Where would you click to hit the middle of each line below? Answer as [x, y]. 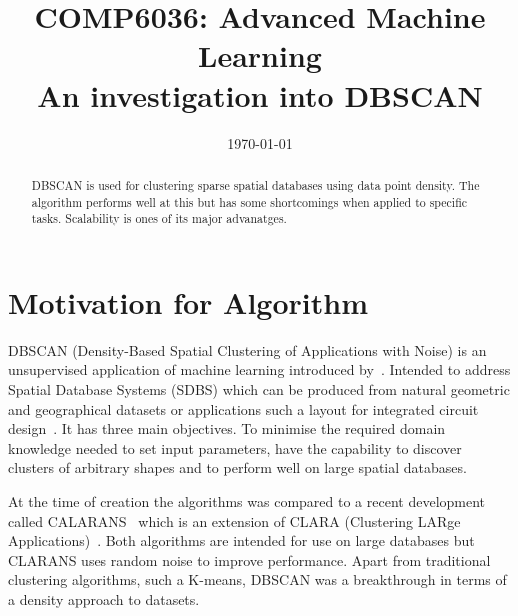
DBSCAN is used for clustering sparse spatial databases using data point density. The [255, 184]
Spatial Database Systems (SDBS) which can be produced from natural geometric [259, 388]
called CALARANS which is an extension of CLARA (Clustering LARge [234, 520]
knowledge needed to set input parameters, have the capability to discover [235, 447]
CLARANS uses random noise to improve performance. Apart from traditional [249, 559]
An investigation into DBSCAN [260, 94]
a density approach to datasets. [104, 598]
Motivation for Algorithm [188, 301]
